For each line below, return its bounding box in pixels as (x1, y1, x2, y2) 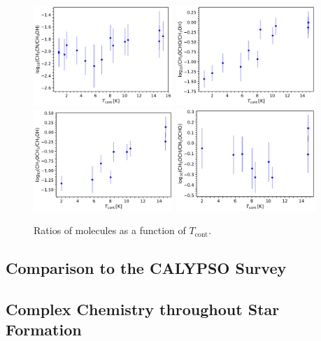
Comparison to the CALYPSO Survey (6, 257, 287, 279)
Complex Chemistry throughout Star (6, 298, 280, 320)
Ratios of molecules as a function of (34, 223, 186, 238)
